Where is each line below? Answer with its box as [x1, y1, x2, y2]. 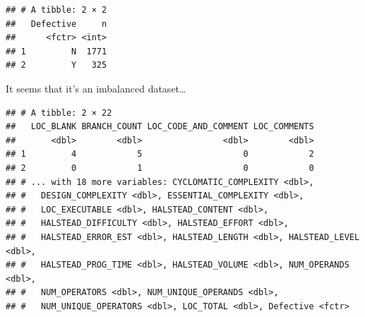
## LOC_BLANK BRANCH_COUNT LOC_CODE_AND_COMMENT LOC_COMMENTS [6, 121, 314, 132]
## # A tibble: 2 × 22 [6, 107, 112, 118]
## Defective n [6, 18, 107, 29]
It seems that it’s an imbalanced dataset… [6, 80, 186, 95]
